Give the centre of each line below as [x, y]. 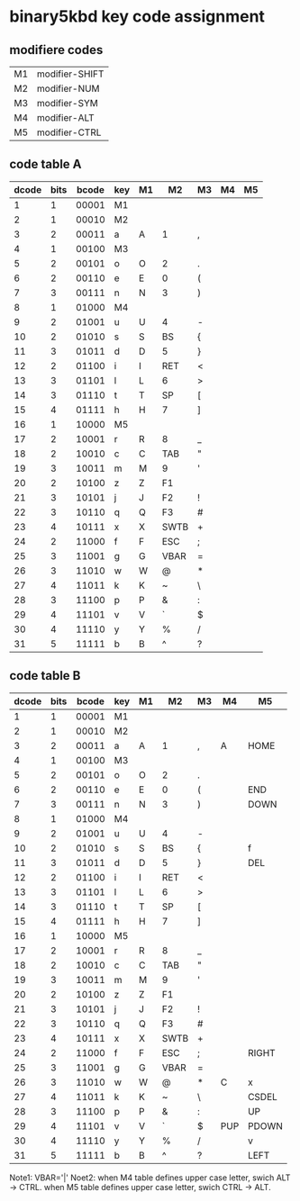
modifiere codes [56, 50]
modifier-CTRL [69, 132]
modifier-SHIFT [70, 74]
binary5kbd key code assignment [137, 17]
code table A [46, 164]
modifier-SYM [68, 103]
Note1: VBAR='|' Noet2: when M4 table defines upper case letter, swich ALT [150, 1178]
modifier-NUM [68, 89]
